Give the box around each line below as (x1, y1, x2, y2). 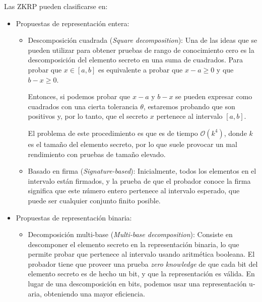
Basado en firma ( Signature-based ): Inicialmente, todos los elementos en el (28, 166, 256, 176)
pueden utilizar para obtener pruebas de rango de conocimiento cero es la (28, 44, 254, 55)
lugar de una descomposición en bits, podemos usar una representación (28, 278, 247, 289)
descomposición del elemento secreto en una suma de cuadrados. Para (28, 54, 243, 65)
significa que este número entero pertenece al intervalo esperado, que (28, 185, 240, 196)
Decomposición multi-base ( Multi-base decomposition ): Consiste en (28, 229, 233, 240)
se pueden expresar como (175, 91, 252, 102)
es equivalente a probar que (98, 64, 183, 74)
